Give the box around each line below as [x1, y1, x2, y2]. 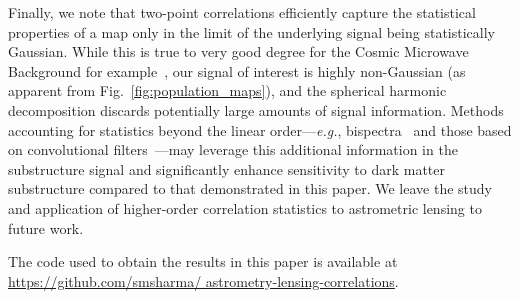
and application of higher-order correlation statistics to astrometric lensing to [8, 197, 482, 218]
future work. [8, 217, 84, 238]
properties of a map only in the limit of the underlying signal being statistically [8, 21, 495, 42]
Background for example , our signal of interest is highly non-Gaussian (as [8, 60, 466, 81]
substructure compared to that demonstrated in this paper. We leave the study [8, 178, 492, 199]
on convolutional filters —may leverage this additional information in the [8, 139, 458, 160]
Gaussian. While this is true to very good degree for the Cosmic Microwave [8, 41, 469, 62]
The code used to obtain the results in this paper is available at [8, 251, 398, 272]
